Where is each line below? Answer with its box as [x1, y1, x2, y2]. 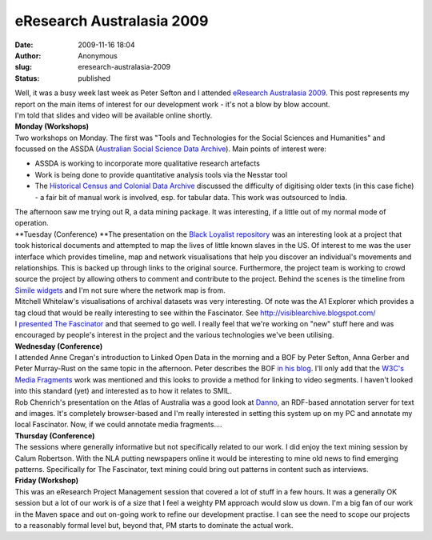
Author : [14, 50, 42, 60]
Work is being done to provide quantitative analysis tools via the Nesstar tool [34, 170, 288, 179]
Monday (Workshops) [14, 122, 90, 131]
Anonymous [78, 50, 118, 60]
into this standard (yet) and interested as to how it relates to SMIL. [14, 386, 232, 396]
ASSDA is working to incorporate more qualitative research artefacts [34, 158, 260, 168]
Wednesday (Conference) [14, 341, 103, 351]
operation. [14, 218, 49, 228]
